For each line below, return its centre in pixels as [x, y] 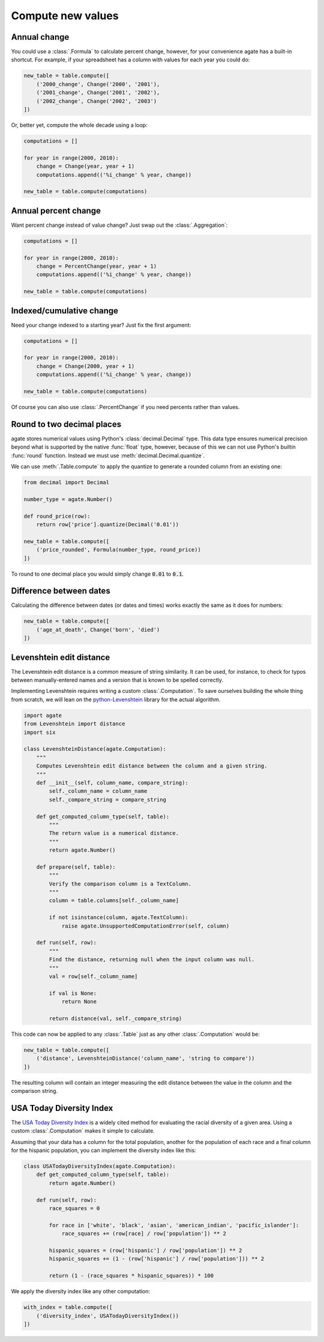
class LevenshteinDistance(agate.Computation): [95, 749]
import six [40, 732]
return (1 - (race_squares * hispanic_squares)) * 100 [131, 1276]
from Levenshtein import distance [74, 724]
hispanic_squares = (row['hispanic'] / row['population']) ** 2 [145, 1250]
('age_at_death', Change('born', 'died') [98, 629]
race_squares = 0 [74, 1208]
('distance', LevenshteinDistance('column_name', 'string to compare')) [145, 1058]
